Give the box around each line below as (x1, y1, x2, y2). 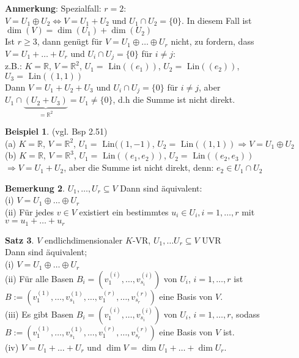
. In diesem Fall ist (182, 13, 252, 26)
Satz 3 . (5, 233, 34, 246)
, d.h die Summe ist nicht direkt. (113, 93, 235, 106)
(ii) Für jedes (5, 205, 54, 218)
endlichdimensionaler (45, 233, 123, 246)
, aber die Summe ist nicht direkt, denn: (64, 161, 214, 174)
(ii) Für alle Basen (5, 272, 74, 285)
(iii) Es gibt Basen (5, 307, 74, 320)
